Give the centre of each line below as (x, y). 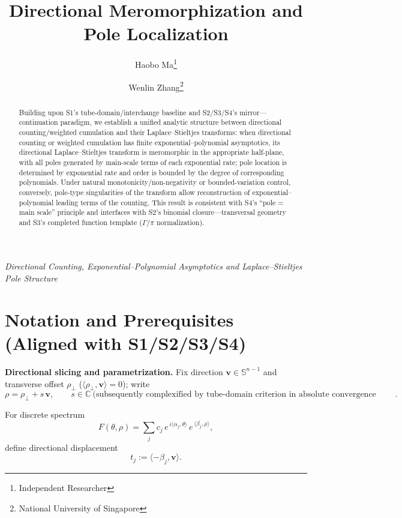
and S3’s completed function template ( (80, 222)
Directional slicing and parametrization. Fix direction (114, 371)
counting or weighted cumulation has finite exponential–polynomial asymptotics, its (149, 142)
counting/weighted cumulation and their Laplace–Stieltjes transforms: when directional (155, 132)
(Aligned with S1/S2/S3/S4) (126, 343)
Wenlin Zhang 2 (156, 86)
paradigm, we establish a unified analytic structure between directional (171, 122)
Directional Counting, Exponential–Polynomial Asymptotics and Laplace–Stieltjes (154, 266)
